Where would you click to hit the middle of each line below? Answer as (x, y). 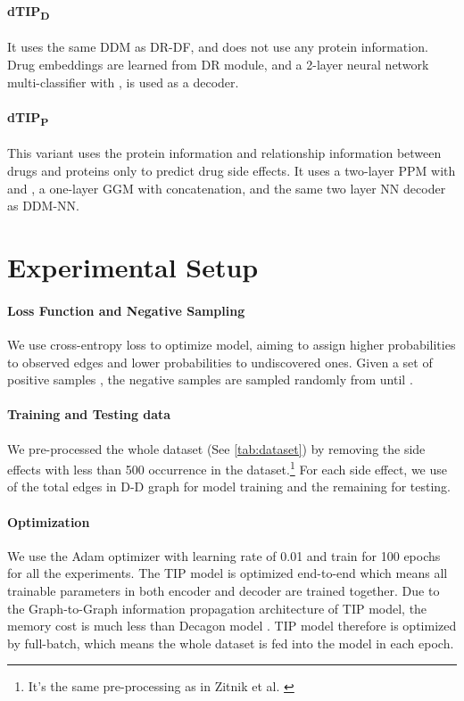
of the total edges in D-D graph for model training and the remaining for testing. (229, 487)
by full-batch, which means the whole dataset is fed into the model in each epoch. (231, 643)
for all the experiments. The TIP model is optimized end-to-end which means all (228, 573)
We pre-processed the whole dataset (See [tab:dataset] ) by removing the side (216, 448)
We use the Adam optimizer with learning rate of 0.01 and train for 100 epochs (224, 555)
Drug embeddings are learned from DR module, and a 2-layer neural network (218, 64)
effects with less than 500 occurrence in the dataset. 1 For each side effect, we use (228, 468)
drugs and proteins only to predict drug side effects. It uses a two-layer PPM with (232, 171)
